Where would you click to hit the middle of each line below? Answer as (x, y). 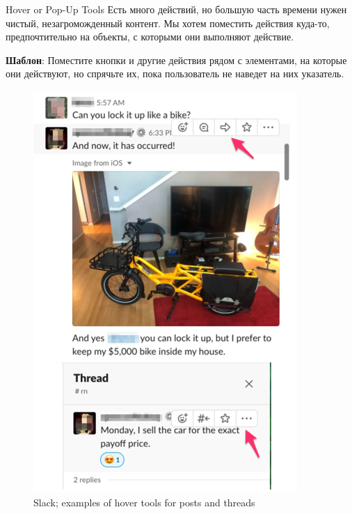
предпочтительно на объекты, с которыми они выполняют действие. (150, 37)
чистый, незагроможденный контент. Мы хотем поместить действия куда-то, (168, 23)
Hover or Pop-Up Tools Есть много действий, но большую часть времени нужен (176, 9)
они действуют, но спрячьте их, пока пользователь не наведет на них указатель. (175, 73)
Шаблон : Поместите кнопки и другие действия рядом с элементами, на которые (176, 60)
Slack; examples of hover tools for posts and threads (144, 502)
